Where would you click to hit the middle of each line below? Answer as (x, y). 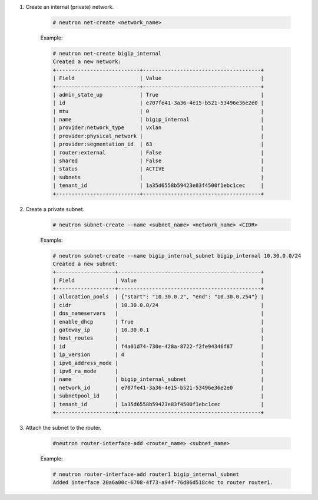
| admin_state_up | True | (158, 95)
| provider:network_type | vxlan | (158, 128)
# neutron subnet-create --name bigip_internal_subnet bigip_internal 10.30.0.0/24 (177, 256)
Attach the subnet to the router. (64, 427)
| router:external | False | (158, 152)
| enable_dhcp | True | (158, 322)
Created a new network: (87, 62)
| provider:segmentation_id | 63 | (158, 144)
